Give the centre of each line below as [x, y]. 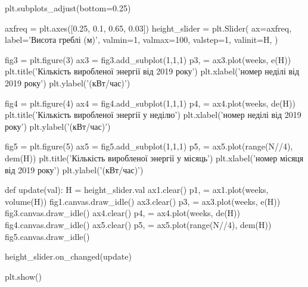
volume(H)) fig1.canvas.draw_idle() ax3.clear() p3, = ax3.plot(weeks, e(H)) [143, 201]
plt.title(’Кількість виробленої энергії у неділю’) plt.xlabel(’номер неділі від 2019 [153, 115]
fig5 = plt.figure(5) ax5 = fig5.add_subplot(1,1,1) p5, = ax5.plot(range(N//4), [149, 146]
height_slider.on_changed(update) [68, 256]
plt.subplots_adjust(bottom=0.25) [68, 8]
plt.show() [23, 276]
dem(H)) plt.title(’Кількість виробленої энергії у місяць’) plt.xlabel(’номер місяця [154, 157]
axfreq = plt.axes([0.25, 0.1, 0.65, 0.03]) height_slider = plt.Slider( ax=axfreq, [148, 28]
